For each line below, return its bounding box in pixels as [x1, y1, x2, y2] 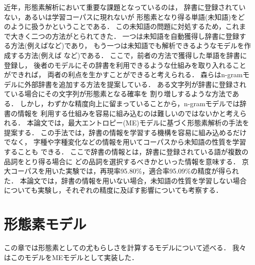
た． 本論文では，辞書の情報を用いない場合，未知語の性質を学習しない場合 [4, 175, 247, 185]
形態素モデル [4, 214, 87, 234]
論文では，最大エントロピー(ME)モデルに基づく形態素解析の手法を [33, 118, 249, 128]
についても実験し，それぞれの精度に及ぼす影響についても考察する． [4, 185, 223, 195]
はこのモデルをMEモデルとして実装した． [4, 252, 138, 262]
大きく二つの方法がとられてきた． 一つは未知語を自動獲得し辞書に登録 [10, 30, 239, 41]
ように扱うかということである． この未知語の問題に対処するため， [10, 21, 226, 31]
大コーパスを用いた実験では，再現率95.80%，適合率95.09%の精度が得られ [4, 166, 239, 176]
